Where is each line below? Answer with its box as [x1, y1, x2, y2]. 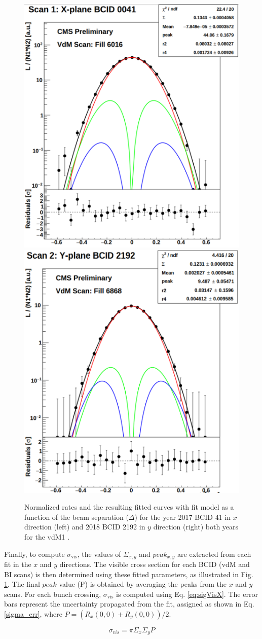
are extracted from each [177, 548, 251, 559]
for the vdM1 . [24, 531, 70, 542]
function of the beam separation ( [24, 511, 129, 522]
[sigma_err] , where [4, 608, 62, 619]
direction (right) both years [153, 521, 239, 532]
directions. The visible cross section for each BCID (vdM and [59, 558, 250, 569]
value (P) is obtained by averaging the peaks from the [59, 579, 227, 589]
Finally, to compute [4, 548, 65, 559]
